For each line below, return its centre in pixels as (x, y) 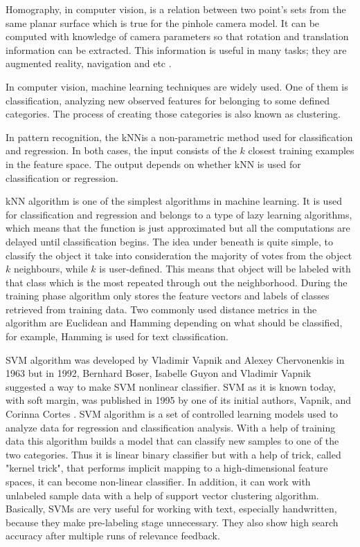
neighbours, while (51, 269)
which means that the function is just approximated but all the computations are (178, 228)
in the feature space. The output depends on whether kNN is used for (153, 164)
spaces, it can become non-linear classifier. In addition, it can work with (158, 481)
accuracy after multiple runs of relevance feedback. (113, 536)
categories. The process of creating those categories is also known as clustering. (173, 114)
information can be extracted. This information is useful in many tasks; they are (176, 49)
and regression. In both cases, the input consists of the (121, 150)
